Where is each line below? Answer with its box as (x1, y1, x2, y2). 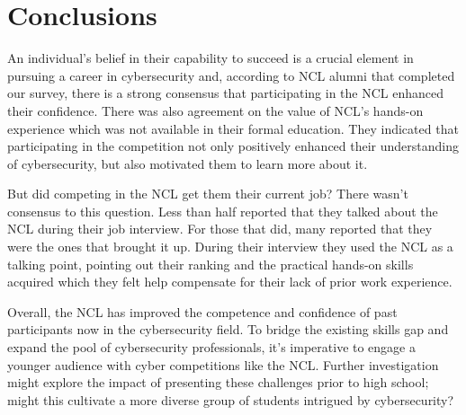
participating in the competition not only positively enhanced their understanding (7, 137, 460, 155)
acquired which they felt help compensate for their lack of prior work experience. (7, 272, 453, 291)
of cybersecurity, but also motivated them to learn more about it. (7, 154, 368, 172)
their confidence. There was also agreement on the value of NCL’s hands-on (7, 101, 424, 119)
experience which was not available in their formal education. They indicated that (7, 119, 459, 137)
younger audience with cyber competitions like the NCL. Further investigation (7, 355, 439, 374)
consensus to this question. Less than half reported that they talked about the (7, 201, 438, 220)
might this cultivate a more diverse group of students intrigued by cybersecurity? (7, 390, 454, 409)
